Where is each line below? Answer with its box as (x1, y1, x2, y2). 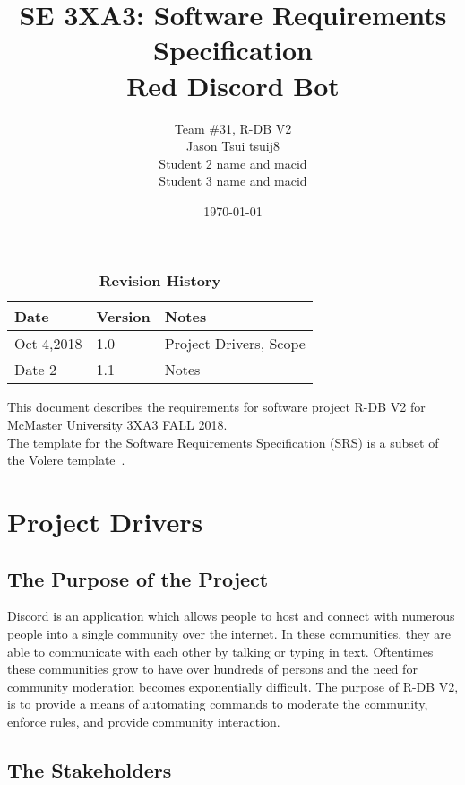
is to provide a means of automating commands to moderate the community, (7, 694, 428, 713)
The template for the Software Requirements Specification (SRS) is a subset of (7, 432, 439, 451)
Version (96, 306, 151, 327)
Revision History (99, 270, 221, 292)
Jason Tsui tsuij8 (186, 136, 280, 155)
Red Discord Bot (126, 66, 340, 103)
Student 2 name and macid (159, 153, 307, 172)
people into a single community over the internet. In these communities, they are (7, 624, 451, 643)
